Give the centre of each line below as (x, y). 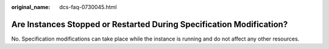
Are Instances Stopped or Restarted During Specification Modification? (150, 24)
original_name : (31, 7)
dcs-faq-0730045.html (88, 7)
